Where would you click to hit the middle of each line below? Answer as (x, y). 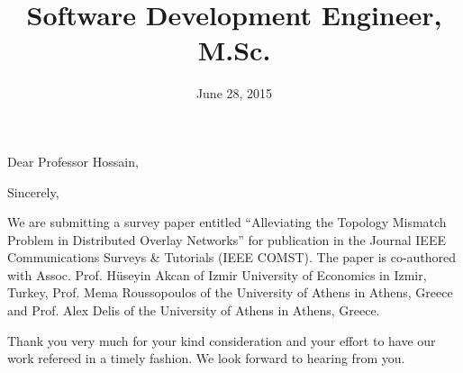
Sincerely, (33, 191)
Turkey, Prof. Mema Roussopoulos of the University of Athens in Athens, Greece (230, 292)
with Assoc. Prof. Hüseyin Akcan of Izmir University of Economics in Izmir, (217, 274)
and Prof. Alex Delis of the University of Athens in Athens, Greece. (194, 310)
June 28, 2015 (234, 93)
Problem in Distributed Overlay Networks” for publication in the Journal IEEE (227, 239)
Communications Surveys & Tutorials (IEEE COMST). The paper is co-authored (232, 257)
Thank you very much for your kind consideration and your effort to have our (222, 340)
